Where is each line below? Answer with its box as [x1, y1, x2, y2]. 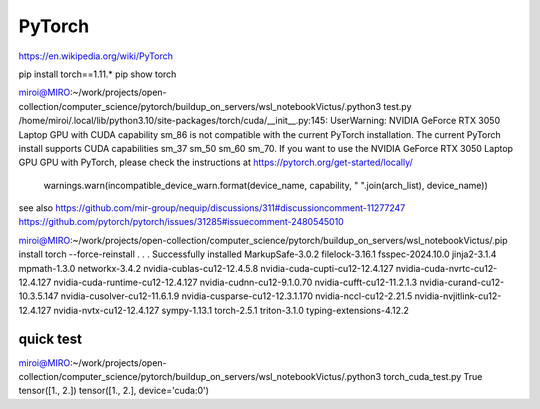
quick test [18, 330, 82, 347]
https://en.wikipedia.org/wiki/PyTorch [18, 50, 174, 62]
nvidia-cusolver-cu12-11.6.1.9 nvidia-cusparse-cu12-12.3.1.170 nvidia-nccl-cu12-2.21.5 [60, 290, 413, 302]
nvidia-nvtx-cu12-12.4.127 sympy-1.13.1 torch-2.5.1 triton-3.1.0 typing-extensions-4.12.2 [53, 304, 410, 316]
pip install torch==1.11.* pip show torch [18, 68, 177, 80]
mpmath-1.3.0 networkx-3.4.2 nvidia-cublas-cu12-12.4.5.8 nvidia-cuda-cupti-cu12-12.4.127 [18, 262, 394, 274]
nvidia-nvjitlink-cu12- [414, 290, 502, 302]
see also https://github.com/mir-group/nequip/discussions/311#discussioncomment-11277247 [18, 202, 406, 214]
